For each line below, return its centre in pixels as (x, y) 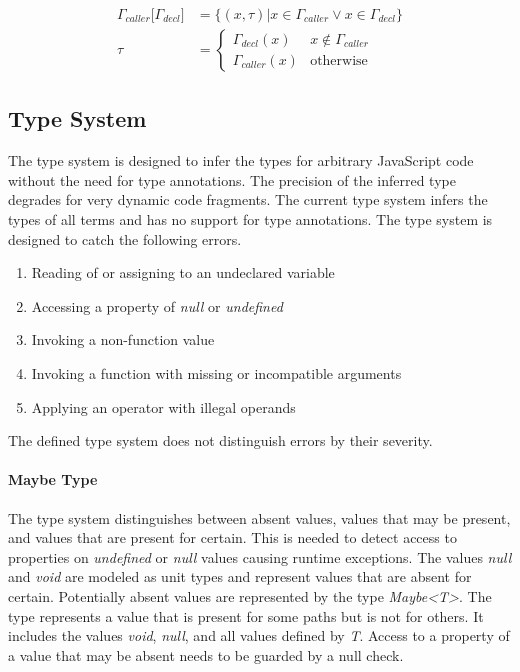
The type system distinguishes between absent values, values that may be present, (259, 517)
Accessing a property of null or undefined (157, 305)
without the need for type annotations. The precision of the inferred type (232, 179)
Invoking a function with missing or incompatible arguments (216, 373)
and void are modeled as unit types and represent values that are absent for (240, 576)
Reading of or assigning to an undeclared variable (183, 272)
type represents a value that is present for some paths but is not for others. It (246, 615)
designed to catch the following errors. (125, 238)
